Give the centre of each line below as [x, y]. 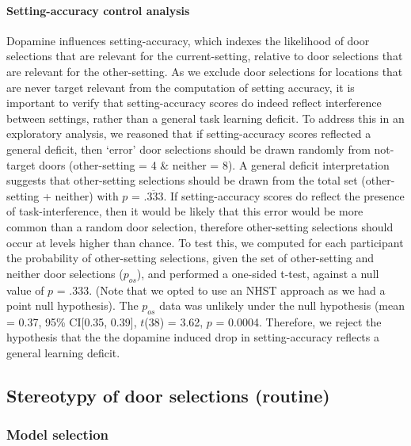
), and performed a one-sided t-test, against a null [258, 273]
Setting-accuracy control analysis [98, 10]
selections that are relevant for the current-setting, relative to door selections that [205, 56]
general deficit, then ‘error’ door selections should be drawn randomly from [188, 149]
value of [25, 290]
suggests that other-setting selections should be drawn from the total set [182, 180]
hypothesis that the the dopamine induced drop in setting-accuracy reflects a [193, 337]
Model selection [57, 435]
